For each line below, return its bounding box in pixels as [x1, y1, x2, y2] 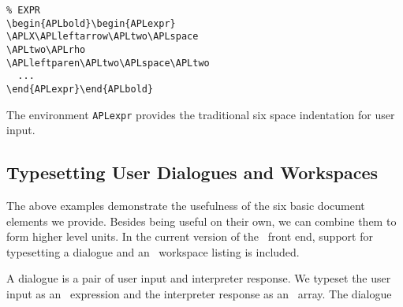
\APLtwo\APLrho [6, 43, 86, 55]
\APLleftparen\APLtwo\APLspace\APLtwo [6, 57, 210, 69]
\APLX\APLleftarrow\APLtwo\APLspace [6, 31, 199, 43]
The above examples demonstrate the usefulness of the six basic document [6, 197, 365, 214]
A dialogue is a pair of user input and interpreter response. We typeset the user [6, 270, 391, 286]
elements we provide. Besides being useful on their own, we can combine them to [6, 212, 397, 229]
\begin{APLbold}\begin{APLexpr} [6, 17, 176, 29]
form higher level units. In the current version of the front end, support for [6, 228, 373, 245]
